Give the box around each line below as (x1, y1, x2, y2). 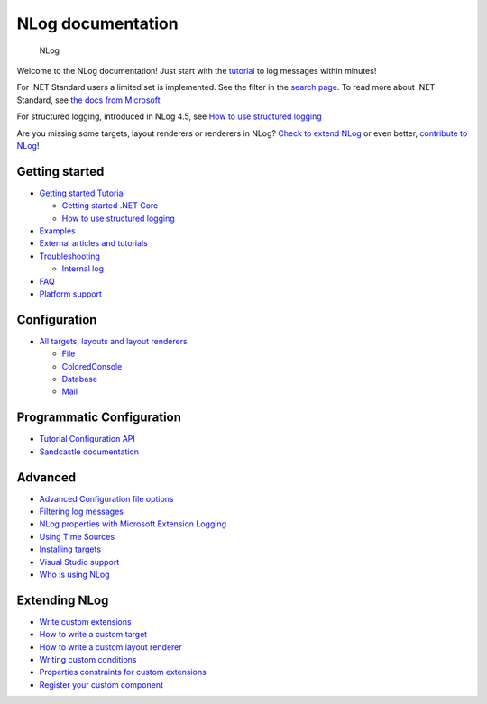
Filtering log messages (39, 506, 124, 517)
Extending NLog (16, 592, 109, 608)
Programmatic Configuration (16, 410, 182, 425)
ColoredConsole (61, 361, 123, 371)
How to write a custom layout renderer (39, 641, 182, 653)
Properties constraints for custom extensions (39, 667, 207, 678)
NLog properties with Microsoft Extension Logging (39, 518, 227, 529)
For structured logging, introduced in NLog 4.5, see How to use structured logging (16, 111, 322, 122)
